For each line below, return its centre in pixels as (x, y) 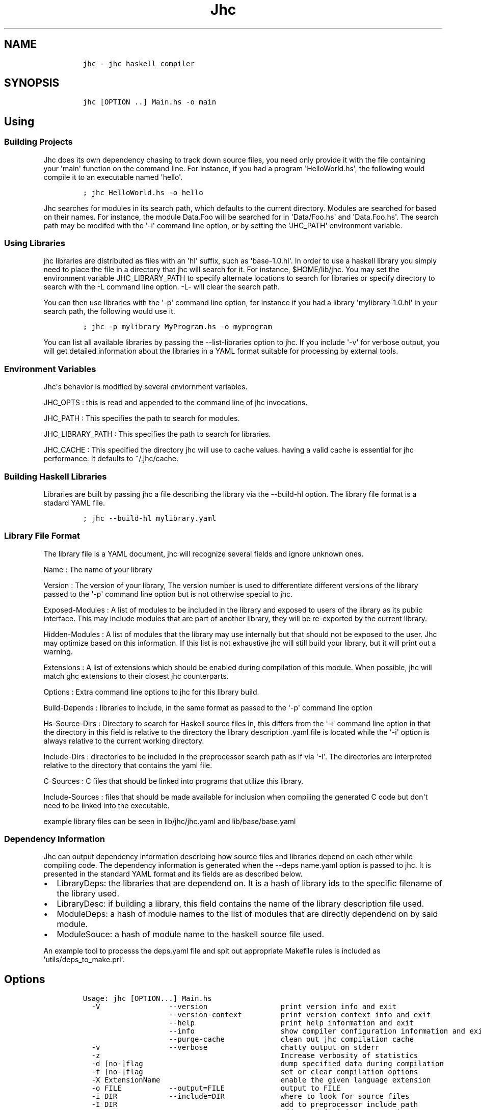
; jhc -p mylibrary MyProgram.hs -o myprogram (177, 327)
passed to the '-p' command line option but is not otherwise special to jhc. (168, 594)
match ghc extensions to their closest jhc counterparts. (136, 676)
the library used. (88, 894)
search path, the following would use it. (109, 311)
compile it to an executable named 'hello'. (113, 177)
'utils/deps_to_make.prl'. (84, 960)
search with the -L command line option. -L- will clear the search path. (162, 287)
